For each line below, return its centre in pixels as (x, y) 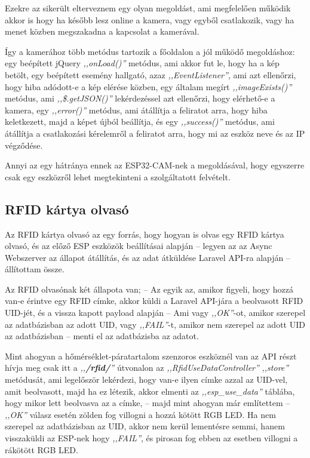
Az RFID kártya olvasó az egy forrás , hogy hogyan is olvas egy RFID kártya (145, 234)
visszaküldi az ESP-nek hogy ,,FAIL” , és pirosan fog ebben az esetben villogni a (151, 438)
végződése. (24, 145)
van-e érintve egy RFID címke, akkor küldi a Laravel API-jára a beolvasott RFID (154, 301)
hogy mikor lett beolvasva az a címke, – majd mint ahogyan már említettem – (148, 403)
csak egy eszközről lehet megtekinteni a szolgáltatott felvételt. (118, 176)
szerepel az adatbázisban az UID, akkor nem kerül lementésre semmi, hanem (145, 426)
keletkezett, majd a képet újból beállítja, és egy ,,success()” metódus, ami (140, 122)
